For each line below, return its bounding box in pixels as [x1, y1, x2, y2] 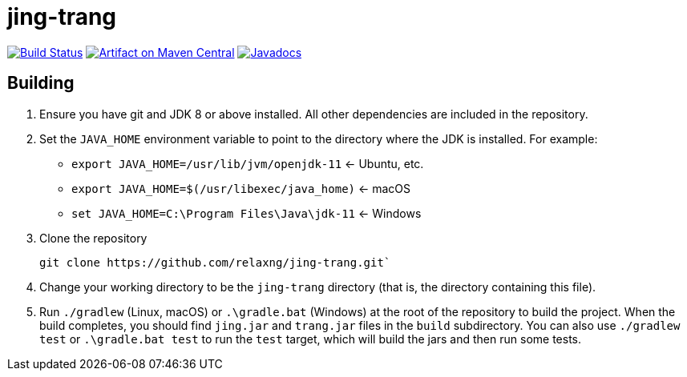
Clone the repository [39, 231, 148, 245]
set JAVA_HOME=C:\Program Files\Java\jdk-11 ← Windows [71, 206, 422, 220]
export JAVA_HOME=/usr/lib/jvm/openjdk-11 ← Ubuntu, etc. [71, 156, 424, 170]
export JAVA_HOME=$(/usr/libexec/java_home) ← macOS [71, 181, 411, 195]
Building [7, 73, 75, 94]
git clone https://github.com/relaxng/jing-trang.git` [39, 255, 391, 269]
